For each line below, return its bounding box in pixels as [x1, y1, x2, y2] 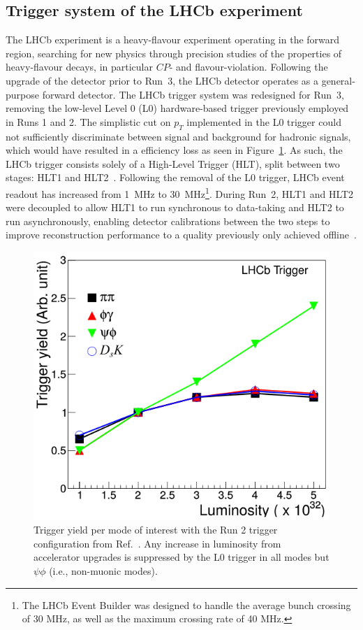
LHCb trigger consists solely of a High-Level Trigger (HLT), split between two [6, 156, 340, 171]
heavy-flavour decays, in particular [6, 59, 153, 74]
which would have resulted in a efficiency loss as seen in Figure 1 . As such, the [6, 143, 343, 157]
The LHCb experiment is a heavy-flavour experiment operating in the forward [6, 32, 340, 47]
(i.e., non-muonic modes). [49, 564, 158, 578]
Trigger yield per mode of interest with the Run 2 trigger [34, 522, 278, 537]
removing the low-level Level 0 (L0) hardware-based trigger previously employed [6, 101, 349, 115]
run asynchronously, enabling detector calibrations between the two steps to [6, 213, 330, 228]
